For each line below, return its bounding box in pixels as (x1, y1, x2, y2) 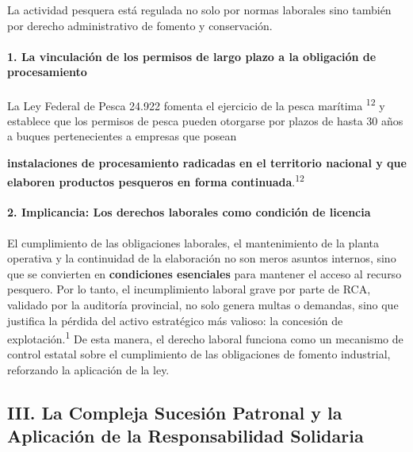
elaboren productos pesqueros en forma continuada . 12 (7, 170, 304, 190)
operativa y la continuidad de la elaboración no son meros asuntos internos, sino (7, 250, 396, 266)
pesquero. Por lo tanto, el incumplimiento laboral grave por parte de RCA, (7, 281, 371, 297)
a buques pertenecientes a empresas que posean (7, 128, 237, 144)
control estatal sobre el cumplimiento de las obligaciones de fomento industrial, (7, 346, 391, 362)
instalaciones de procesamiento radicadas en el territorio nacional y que (7, 155, 407, 171)
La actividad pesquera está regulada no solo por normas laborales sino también (7, 2, 392, 17)
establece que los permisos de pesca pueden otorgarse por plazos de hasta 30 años (7, 112, 403, 128)
